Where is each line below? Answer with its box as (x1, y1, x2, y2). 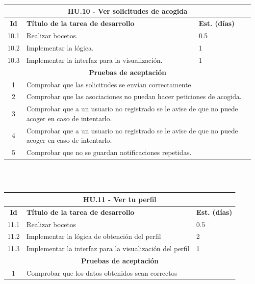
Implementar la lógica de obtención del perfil (26, 231, 161, 241)
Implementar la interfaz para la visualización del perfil (26, 243, 190, 254)
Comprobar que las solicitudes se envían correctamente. (26, 79, 193, 89)
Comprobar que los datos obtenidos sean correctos (26, 267, 178, 278)
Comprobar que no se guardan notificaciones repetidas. (26, 147, 192, 157)
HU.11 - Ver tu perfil (83, 194, 156, 204)
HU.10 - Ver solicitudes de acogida (67, 5, 188, 16)
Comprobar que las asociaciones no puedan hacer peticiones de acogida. (26, 91, 242, 102)
